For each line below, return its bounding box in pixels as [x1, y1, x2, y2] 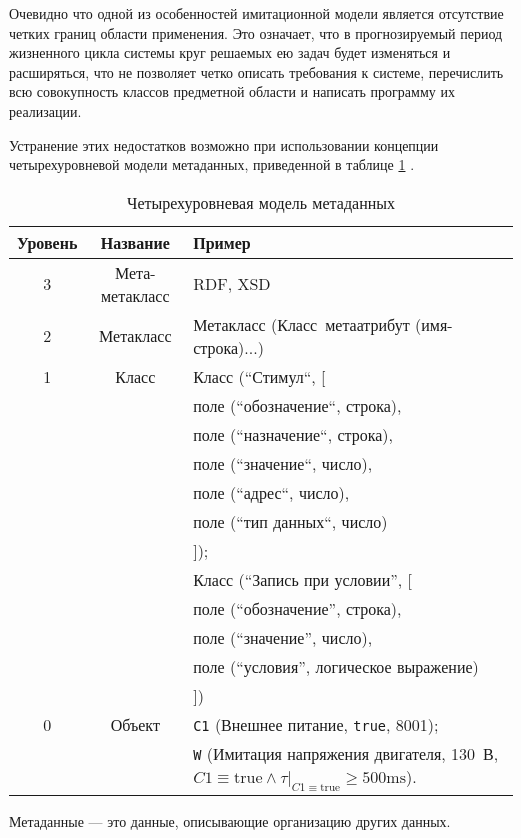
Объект [110, 712, 160, 736]
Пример [193, 230, 251, 254]
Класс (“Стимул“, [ [193, 364, 326, 388]
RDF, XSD [193, 272, 271, 296]
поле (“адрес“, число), [193, 480, 350, 504]
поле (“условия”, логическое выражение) [193, 654, 479, 678]
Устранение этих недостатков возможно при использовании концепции [9, 134, 439, 155]
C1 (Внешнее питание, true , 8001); [193, 712, 439, 736]
